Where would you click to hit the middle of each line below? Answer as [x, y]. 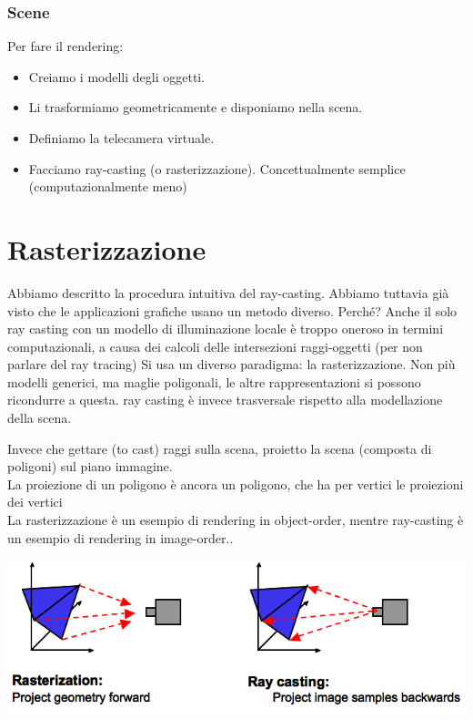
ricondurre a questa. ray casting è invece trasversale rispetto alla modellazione [225, 400]
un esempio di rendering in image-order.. [121, 537]
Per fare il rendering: [65, 46]
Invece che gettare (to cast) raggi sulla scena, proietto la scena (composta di [220, 448]
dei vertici [35, 502]
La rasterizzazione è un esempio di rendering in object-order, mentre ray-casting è [236, 520]
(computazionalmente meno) [108, 186]
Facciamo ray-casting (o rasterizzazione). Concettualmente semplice [217, 168]
